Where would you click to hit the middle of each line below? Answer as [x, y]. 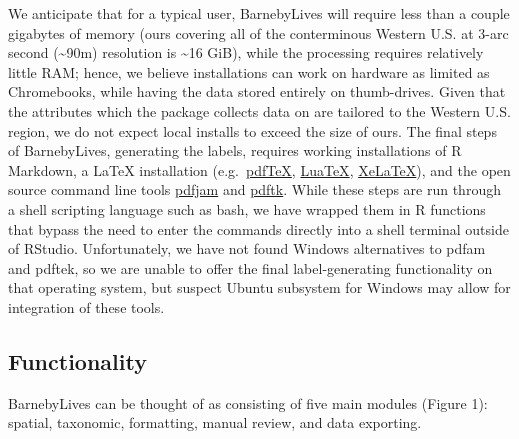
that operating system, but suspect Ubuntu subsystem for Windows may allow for [259, 287]
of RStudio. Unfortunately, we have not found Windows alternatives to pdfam [247, 248]
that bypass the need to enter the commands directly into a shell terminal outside [258, 228]
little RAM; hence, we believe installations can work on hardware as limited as [249, 71]
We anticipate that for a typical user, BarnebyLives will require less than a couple [259, 13]
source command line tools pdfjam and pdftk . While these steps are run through [254, 189]
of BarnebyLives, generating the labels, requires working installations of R [235, 150]
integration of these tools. [86, 306]
